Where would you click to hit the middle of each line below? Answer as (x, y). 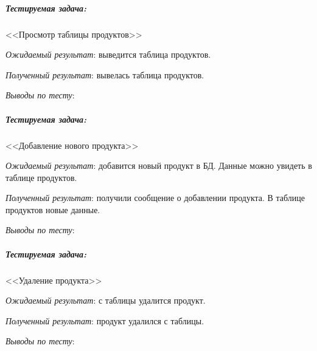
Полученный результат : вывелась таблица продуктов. (105, 74)
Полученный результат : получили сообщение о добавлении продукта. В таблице (155, 198)
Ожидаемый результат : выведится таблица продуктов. (108, 54)
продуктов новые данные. (53, 209)
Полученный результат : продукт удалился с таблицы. (105, 320)
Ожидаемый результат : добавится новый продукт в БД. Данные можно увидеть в (159, 165)
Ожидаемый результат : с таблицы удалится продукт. (106, 300)
